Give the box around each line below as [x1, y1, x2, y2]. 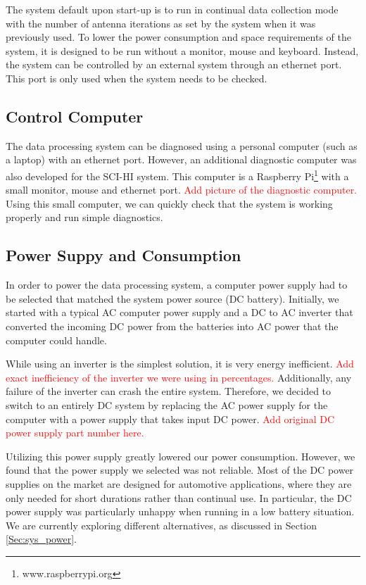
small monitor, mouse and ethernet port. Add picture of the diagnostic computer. [6, 182, 358, 197]
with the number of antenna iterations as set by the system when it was [6, 15, 316, 30]
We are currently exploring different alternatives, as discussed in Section [6, 517, 317, 532]
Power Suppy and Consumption [6, 244, 241, 266]
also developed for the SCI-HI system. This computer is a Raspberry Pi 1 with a [6, 166, 349, 183]
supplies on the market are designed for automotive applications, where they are [6, 476, 352, 491]
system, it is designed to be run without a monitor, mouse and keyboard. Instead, [6, 43, 359, 58]
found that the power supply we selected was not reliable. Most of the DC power [6, 463, 354, 477]
